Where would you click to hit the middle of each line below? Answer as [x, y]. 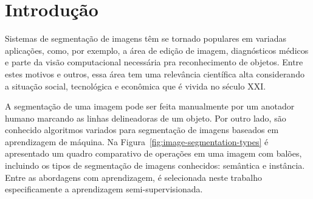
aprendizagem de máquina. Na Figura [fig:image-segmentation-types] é [137, 141]
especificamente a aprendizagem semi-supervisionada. [104, 189]
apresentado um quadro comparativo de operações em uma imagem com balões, [153, 153]
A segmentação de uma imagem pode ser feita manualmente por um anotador [150, 106]
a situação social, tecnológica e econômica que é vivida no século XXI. [136, 86]
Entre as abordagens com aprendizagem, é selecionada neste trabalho [133, 177]
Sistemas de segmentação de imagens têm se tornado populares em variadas [146, 38]
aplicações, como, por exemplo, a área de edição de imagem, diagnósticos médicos [157, 50]
